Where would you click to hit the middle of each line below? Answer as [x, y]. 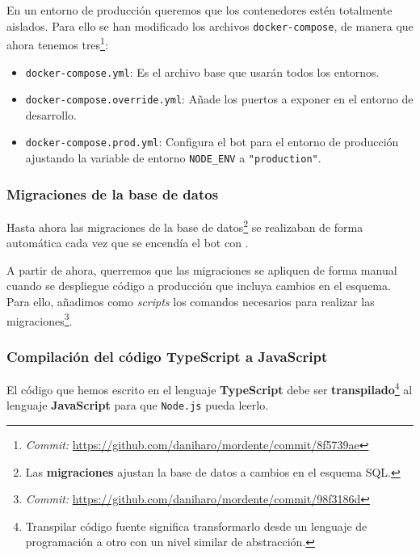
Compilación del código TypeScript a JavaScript [167, 356]
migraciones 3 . [40, 319]
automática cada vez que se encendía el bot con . [128, 243]
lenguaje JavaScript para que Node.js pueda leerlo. [138, 405]
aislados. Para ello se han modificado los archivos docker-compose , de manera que [210, 25]
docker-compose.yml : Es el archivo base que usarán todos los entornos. [202, 71]
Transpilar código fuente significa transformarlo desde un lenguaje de [196, 526]
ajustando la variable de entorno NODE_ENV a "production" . [173, 158]
